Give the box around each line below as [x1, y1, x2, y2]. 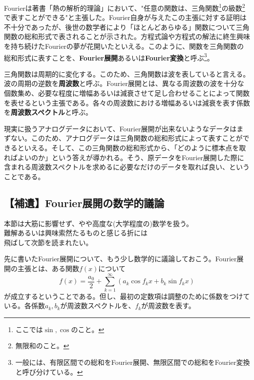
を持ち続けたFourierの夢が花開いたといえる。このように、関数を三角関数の [4, 41, 244, 51]
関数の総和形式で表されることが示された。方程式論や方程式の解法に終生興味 [4, 31, 250, 42]
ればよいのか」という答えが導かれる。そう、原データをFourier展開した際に [4, 152, 244, 162]
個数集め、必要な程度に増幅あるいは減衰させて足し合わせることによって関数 [4, 88, 250, 98]
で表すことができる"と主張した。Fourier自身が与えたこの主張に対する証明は [4, 12, 247, 22]
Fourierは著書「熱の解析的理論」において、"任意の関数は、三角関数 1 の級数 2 [4, 1, 245, 13]
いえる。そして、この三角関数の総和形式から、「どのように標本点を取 [24, 143, 246, 153]
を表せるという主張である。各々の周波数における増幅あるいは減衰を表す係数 [4, 97, 250, 107]
